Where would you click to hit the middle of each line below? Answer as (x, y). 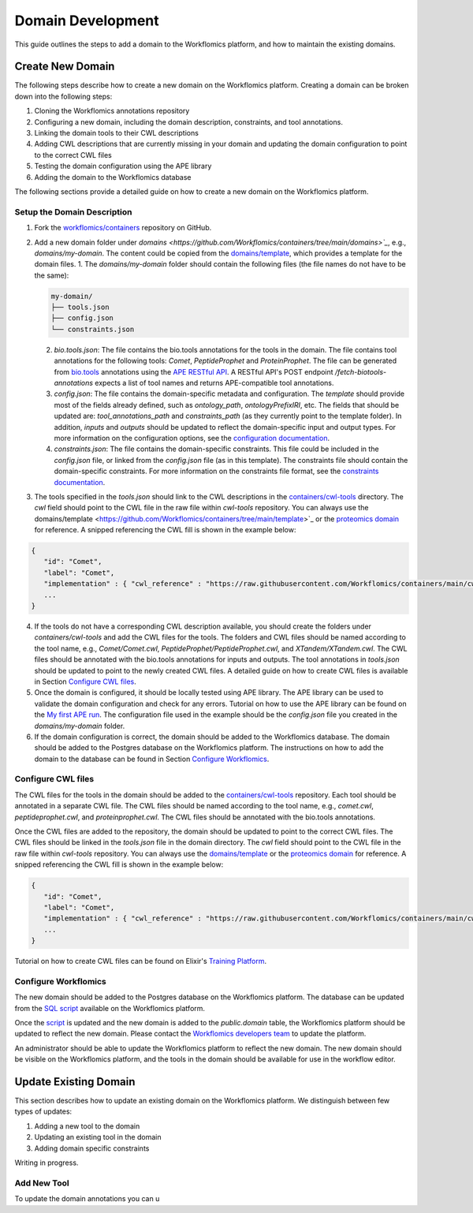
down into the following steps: (63, 96)
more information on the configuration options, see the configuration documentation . (192, 438)
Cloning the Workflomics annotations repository (112, 111)
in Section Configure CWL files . (86, 681)
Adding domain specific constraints (92, 1148)
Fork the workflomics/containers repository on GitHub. (123, 228)
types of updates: (43, 1111)
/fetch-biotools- (361, 371)
